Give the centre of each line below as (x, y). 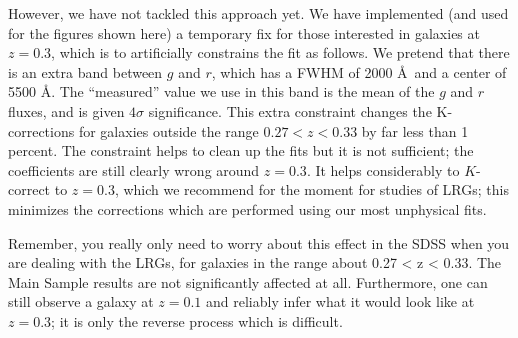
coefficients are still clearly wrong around (134, 169)
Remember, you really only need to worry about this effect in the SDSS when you (259, 242)
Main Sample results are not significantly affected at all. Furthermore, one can (248, 281)
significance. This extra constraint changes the (290, 110)
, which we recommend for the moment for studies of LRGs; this (311, 189)
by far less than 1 (415, 130)
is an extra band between (85, 71)
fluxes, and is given (66, 110)
